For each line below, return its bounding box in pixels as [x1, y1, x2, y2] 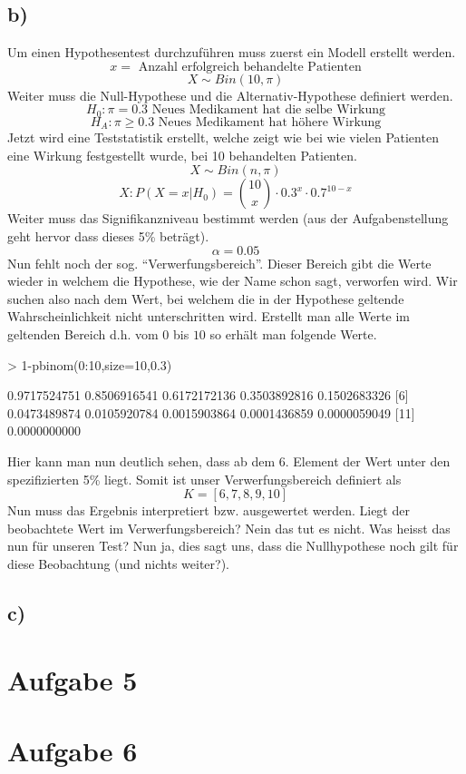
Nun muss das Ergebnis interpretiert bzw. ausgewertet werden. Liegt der [7, 501, 410, 520]
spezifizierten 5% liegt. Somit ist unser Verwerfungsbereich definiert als [7, 469, 402, 488]
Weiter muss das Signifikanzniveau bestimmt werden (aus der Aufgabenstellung [7, 209, 449, 228]
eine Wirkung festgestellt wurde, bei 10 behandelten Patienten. [7, 145, 357, 164]
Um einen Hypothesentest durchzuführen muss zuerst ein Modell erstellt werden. [7, 43, 456, 62]
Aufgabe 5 [7, 661, 138, 698]
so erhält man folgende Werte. [209, 325, 377, 344]
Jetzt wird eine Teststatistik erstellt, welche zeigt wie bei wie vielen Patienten [7, 128, 439, 147]
